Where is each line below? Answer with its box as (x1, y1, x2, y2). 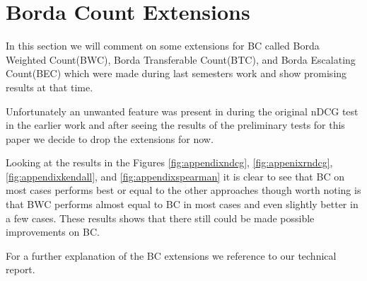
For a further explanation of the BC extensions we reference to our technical (6, 248, 337, 263)
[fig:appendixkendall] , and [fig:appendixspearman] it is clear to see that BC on (6, 168, 344, 183)
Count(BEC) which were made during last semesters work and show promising (6, 66, 347, 81)
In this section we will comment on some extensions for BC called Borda (6, 38, 320, 53)
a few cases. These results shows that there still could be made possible (6, 210, 315, 225)
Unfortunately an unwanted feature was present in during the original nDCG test (6, 103, 359, 118)
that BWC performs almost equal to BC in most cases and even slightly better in (6, 197, 359, 212)
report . (6, 262, 35, 277)
